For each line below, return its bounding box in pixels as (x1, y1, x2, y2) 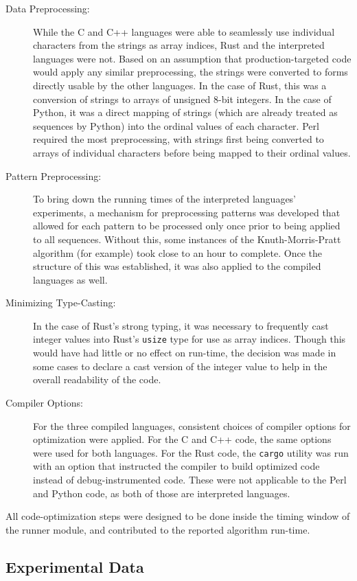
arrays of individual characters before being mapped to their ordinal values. (33, 145, 351, 159)
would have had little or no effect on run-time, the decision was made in (33, 345, 336, 360)
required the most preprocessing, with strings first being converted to (33, 132, 324, 146)
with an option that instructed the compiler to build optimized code (33, 459, 320, 473)
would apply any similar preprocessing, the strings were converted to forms (33, 65, 348, 79)
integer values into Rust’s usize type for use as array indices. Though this (33, 332, 346, 346)
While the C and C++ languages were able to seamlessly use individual (33, 24, 335, 38)
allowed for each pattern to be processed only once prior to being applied (33, 218, 341, 233)
